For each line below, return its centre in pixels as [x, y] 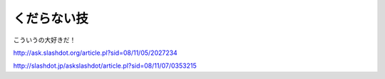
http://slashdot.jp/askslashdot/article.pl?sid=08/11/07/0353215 [105, 66]
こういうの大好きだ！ [45, 40]
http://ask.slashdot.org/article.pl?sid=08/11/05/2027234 [95, 53]
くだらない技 [51, 19]
